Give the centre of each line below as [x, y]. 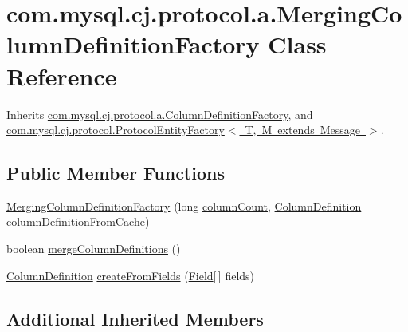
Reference [62, 75]
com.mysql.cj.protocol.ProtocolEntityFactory [116, 130]
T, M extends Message [302, 130]
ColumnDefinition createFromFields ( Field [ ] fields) [131, 275]
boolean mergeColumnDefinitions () [94, 249]
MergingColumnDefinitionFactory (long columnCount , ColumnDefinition [184, 206]
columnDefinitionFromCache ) [78, 221]
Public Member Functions [116, 173]
